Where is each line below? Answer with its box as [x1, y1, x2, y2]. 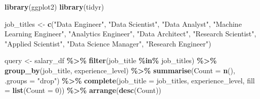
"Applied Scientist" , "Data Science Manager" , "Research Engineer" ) [5, 38, 211, 48]
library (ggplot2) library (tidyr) [5, 2, 104, 12]
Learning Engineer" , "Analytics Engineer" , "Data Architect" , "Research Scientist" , [5, 28, 256, 39]
